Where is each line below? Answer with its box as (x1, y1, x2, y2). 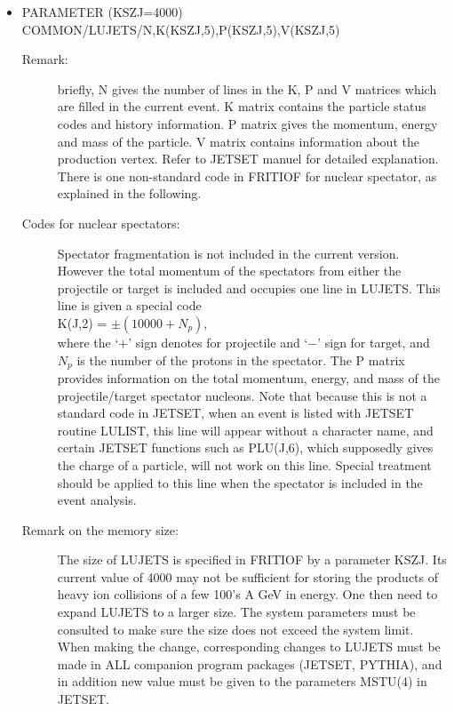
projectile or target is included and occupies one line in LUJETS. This (57, 278, 441, 297)
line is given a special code (57, 296, 202, 315)
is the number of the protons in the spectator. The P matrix (76, 350, 405, 369)
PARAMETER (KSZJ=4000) (21, 3, 183, 20)
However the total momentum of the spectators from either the (57, 261, 402, 280)
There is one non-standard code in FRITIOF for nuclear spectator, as (57, 166, 437, 185)
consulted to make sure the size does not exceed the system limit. (57, 619, 414, 638)
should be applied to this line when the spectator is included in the (57, 473, 423, 491)
